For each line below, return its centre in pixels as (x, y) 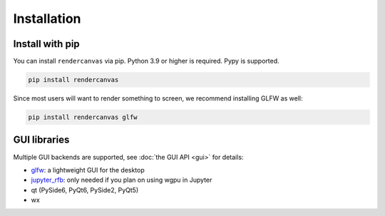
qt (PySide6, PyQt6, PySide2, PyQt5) (85, 190)
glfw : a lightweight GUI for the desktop (88, 170)
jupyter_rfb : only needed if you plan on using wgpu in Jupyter (122, 180)
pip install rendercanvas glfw (83, 117)
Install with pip (46, 44)
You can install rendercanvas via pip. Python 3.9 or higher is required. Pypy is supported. (146, 61)
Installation (47, 19)
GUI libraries (41, 140)
